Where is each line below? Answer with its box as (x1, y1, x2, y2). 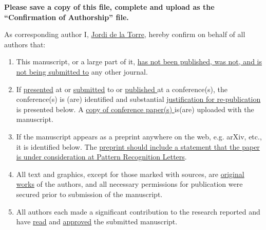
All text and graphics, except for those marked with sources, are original (16, 168, 244, 179)
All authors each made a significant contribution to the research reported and (16, 206, 260, 217)
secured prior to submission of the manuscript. (16, 188, 163, 199)
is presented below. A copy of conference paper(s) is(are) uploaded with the (16, 103, 254, 114)
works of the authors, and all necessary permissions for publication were (16, 179, 243, 189)
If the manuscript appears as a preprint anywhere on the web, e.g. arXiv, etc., (16, 131, 262, 141)
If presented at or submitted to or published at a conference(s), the (16, 83, 227, 94)
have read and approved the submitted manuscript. (16, 216, 178, 227)
